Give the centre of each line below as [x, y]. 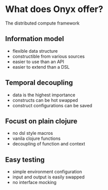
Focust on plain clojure [41, 121]
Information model [34, 39]
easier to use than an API [38, 62]
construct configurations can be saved [52, 105]
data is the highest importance [44, 95]
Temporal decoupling [39, 83]
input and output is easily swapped [48, 177]
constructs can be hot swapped [45, 100]
